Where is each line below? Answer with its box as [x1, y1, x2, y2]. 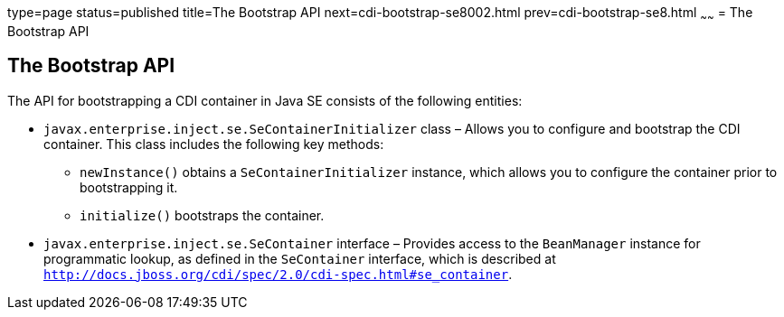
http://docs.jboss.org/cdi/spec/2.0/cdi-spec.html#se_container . [43, 266, 513, 282]
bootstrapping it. [80, 179, 178, 195]
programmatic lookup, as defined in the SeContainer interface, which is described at [43, 250, 556, 266]
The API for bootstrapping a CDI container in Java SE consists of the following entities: [7, 92, 523, 108]
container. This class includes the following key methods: [43, 135, 384, 152]
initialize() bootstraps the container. [80, 207, 325, 223]
